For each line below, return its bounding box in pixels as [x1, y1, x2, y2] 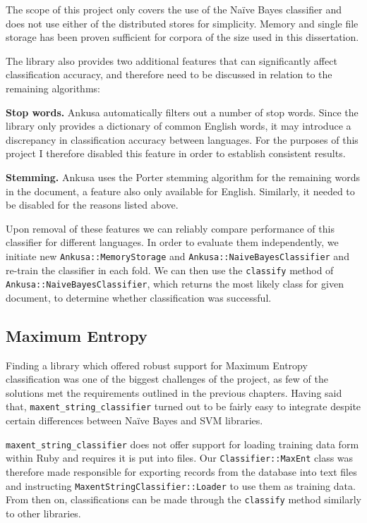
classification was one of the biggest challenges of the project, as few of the [6, 371, 329, 386]
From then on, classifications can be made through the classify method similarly [6, 492, 361, 507]
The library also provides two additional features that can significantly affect [6, 53, 337, 68]
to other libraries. [6, 505, 81, 520]
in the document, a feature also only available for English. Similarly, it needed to [6, 183, 355, 198]
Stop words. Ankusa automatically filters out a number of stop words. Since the [6, 104, 359, 119]
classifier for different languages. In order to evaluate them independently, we [6, 235, 339, 250]
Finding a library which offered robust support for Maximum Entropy [6, 357, 308, 372]
